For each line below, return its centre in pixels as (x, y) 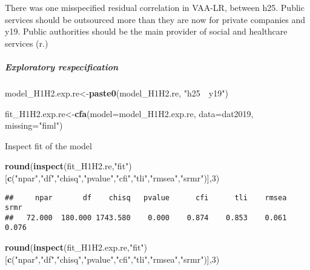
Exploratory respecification (62, 66)
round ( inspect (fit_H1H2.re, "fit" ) (68, 166)
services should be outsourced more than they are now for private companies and (155, 19)
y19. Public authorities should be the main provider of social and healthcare (146, 31)
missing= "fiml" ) (34, 125)
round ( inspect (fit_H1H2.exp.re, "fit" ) (76, 247)
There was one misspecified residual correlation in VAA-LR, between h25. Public (155, 7)
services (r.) (27, 43)
